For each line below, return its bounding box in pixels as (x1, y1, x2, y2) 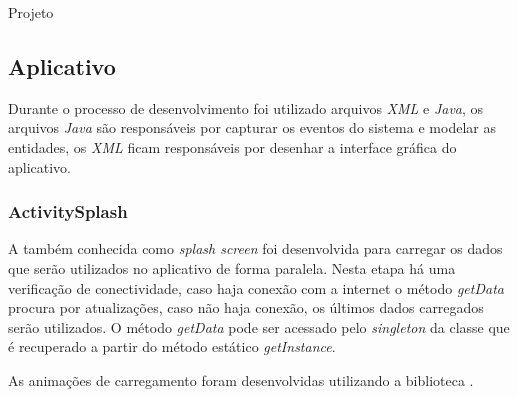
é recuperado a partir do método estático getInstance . (8, 336, 336, 357)
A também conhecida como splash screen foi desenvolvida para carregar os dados (8, 238, 503, 259)
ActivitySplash (8, 199, 128, 224)
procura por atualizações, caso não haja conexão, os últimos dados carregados (8, 297, 484, 318)
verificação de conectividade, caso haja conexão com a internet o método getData (8, 277, 504, 298)
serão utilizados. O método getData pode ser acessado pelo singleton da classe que (8, 316, 510, 337)
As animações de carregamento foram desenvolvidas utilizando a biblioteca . (8, 369, 474, 390)
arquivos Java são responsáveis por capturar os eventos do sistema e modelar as (8, 117, 496, 138)
